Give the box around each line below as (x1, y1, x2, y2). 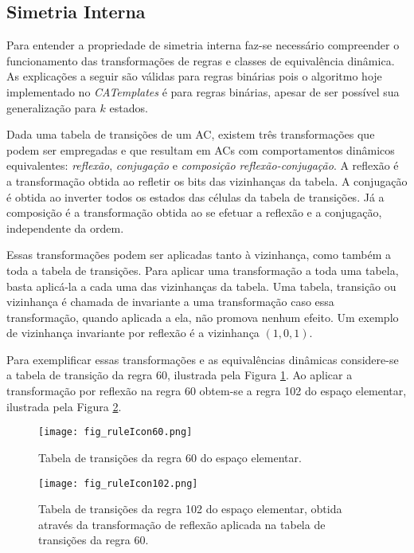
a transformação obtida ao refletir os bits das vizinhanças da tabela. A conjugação (6, 172, 408, 189)
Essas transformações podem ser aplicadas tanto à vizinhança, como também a (6, 246, 392, 263)
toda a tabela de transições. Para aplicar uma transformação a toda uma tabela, (6, 261, 399, 278)
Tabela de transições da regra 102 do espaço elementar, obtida (38, 500, 342, 517)
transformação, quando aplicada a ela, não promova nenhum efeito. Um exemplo (6, 308, 399, 325)
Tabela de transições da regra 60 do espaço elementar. (38, 449, 302, 465)
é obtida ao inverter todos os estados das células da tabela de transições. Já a (6, 188, 385, 205)
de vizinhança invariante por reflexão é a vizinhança (6, 324, 260, 341)
